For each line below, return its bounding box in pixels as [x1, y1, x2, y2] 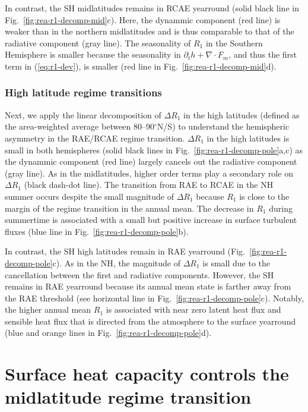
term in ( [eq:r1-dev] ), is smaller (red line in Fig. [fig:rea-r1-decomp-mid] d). [5, 59, 277, 72]
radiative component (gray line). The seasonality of [5, 36, 191, 49]
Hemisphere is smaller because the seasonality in [5, 48, 181, 61]
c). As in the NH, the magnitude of [52, 256, 181, 269]
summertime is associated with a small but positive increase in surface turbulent [5, 213, 297, 226]
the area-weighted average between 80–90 [5, 120, 155, 133]
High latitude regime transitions [5, 85, 162, 100]
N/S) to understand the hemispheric [157, 120, 290, 133]
